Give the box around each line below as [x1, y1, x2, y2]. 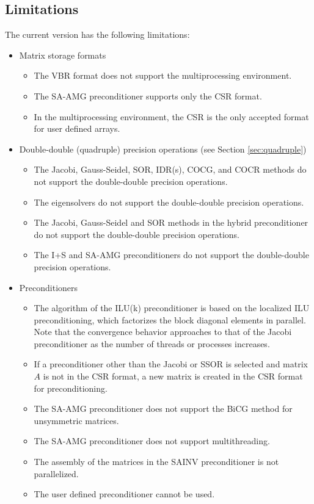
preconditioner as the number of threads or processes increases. [34, 337, 270, 350]
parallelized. [34, 467, 79, 480]
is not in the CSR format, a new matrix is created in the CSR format [43, 370, 303, 383]
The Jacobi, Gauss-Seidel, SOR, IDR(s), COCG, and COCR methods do [34, 163, 307, 176]
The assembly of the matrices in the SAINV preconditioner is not [34, 455, 279, 468]
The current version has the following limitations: [5, 28, 190, 41]
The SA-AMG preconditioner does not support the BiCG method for [34, 402, 293, 415]
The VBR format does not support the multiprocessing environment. [34, 69, 292, 82]
